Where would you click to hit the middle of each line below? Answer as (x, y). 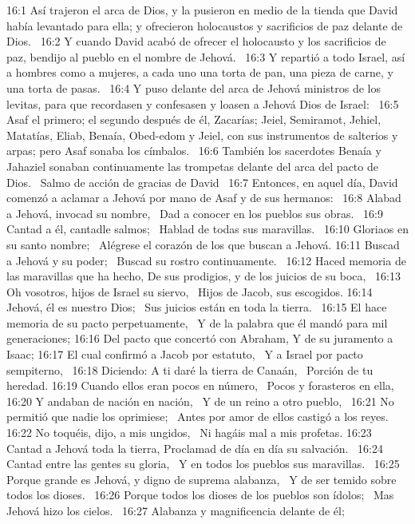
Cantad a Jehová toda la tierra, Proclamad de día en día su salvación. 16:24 (195, 448)
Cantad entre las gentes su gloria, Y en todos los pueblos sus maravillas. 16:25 (203, 464)
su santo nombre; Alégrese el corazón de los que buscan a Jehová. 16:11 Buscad (203, 244)
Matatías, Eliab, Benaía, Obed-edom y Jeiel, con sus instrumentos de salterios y (202, 135)
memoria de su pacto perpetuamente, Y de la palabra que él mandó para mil (197, 322)
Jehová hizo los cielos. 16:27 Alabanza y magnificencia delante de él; (176, 510)
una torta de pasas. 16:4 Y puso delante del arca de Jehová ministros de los (194, 87)
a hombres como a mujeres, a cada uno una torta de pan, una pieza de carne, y (200, 72)
